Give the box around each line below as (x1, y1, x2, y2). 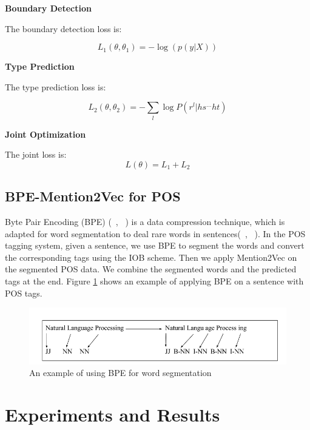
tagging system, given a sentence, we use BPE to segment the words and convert (5, 239, 305, 252)
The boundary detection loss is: (5, 22, 122, 35)
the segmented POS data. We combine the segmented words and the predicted (5, 263, 297, 275)
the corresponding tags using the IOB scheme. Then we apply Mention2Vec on (5, 250, 297, 263)
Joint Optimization (5, 127, 86, 140)
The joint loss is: (5, 148, 67, 161)
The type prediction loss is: (5, 80, 106, 93)
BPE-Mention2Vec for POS (5, 187, 181, 206)
